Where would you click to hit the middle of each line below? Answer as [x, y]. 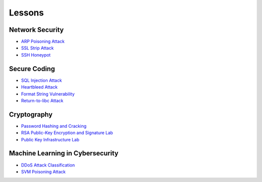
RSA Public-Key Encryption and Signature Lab [67, 133]
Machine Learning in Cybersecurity [64, 153]
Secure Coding [32, 68]
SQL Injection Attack [41, 80]
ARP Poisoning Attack [43, 42]
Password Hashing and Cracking [54, 126]
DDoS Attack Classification [48, 165]
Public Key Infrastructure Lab [50, 139]
